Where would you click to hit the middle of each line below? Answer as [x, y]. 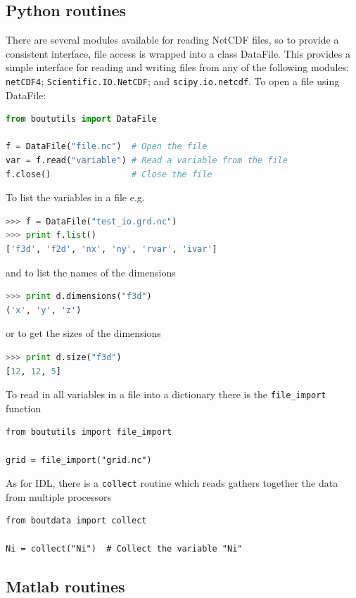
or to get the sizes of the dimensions [83, 333]
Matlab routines [65, 586]
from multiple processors [59, 496]
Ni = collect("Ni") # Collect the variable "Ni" [124, 548]
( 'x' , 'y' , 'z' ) [44, 310]
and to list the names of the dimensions [91, 272]
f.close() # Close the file [109, 174]
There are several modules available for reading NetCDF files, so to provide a [172, 40]
